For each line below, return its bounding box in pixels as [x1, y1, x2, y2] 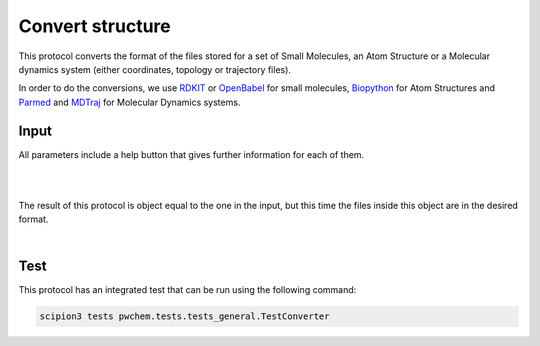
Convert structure [18, 15, 171, 37]
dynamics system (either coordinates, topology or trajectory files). [18, 63, 292, 75]
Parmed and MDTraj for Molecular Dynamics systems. [18, 96, 241, 108]
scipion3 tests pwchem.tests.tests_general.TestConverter [39, 311, 330, 322]
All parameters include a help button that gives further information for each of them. [18, 148, 365, 160]
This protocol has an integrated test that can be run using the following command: [18, 284, 357, 296]
